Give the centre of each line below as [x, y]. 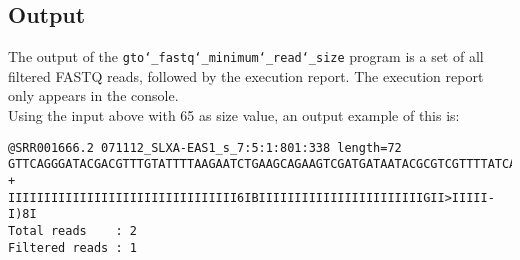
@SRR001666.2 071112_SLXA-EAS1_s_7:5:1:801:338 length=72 [205, 147]
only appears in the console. [93, 95]
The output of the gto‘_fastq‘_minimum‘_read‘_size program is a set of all [246, 56]
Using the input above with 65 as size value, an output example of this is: [234, 115]
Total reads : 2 [72, 230]
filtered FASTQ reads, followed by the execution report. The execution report [246, 75]
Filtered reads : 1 [72, 247]
